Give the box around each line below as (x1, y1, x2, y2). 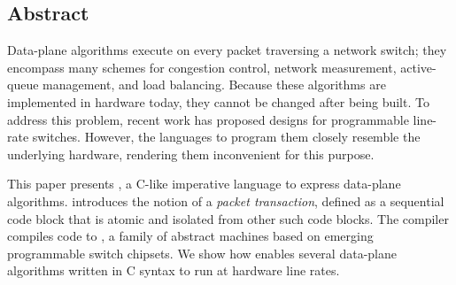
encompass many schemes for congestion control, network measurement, (7, 58, 397, 76)
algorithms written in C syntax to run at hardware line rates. (7, 261, 340, 280)
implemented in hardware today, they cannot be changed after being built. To (7, 92, 429, 111)
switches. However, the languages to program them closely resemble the (32, 127, 421, 146)
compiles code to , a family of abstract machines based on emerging (7, 227, 374, 245)
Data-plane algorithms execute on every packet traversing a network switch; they (7, 41, 447, 59)
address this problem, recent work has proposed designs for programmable (7, 110, 409, 128)
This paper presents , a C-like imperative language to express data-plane (7, 174, 401, 193)
